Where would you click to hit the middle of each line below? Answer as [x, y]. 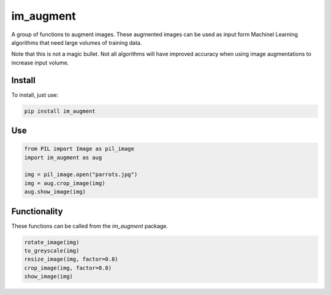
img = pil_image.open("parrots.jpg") [81, 174]
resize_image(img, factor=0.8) [71, 259]
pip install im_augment [60, 111]
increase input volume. [40, 63]
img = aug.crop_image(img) [65, 183]
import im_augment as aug [63, 157]
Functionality [37, 211]
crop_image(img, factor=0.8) [68, 268]
